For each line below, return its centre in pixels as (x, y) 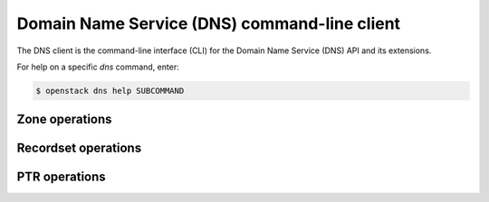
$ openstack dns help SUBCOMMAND (110, 91)
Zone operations (64, 119)
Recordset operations (79, 148)
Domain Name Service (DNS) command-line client (209, 23)
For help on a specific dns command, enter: (98, 67)
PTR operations (61, 177)
